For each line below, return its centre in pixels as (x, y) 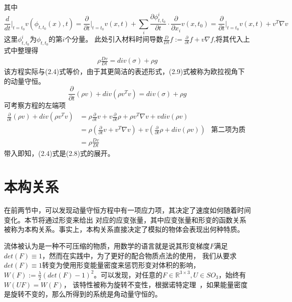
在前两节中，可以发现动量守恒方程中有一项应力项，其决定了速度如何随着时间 (127, 210)
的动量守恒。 (24, 81)
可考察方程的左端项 (35, 105)
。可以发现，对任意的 (128, 274)
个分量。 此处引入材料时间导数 (114, 39)
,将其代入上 (232, 39)
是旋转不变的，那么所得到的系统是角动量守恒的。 (83, 294)
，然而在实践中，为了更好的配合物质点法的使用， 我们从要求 (139, 255)
